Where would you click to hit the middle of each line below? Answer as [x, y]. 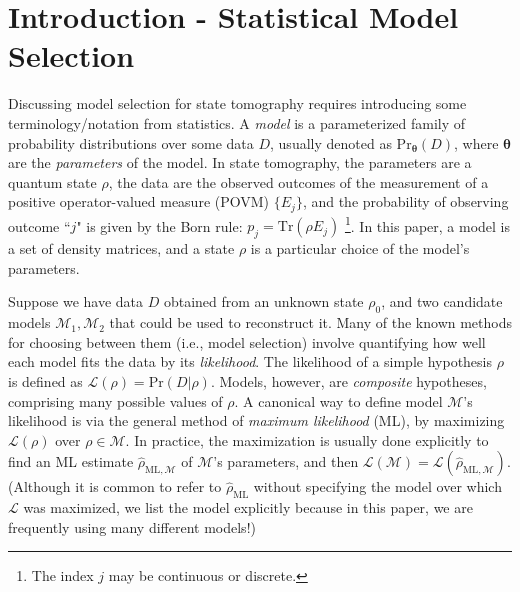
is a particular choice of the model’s [360, 248]
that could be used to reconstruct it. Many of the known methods [311, 322]
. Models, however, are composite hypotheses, [348, 380]
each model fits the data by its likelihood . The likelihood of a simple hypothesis [250, 361]
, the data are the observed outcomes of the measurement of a [298, 181]
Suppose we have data [76, 301]
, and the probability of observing [405, 201]
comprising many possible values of [115, 400]
